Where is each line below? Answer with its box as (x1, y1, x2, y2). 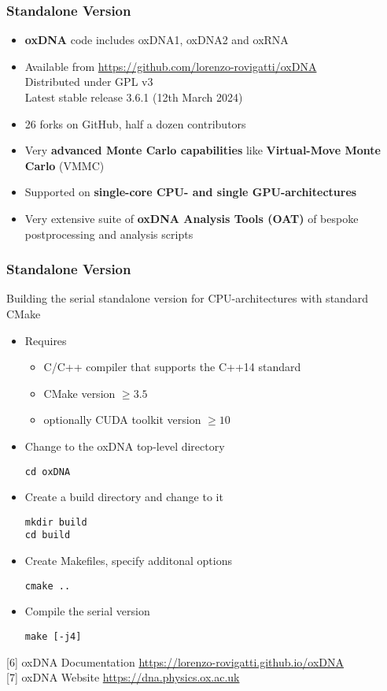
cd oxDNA (24, 466, 71, 477)
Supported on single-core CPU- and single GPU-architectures (24, 184, 357, 200)
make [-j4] (24, 630, 82, 642)
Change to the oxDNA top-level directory (24, 437, 225, 454)
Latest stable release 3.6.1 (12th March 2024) (24, 89, 243, 105)
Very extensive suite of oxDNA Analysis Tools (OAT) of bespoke (24, 210, 359, 226)
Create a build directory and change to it (24, 489, 223, 505)
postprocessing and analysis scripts (24, 225, 193, 242)
